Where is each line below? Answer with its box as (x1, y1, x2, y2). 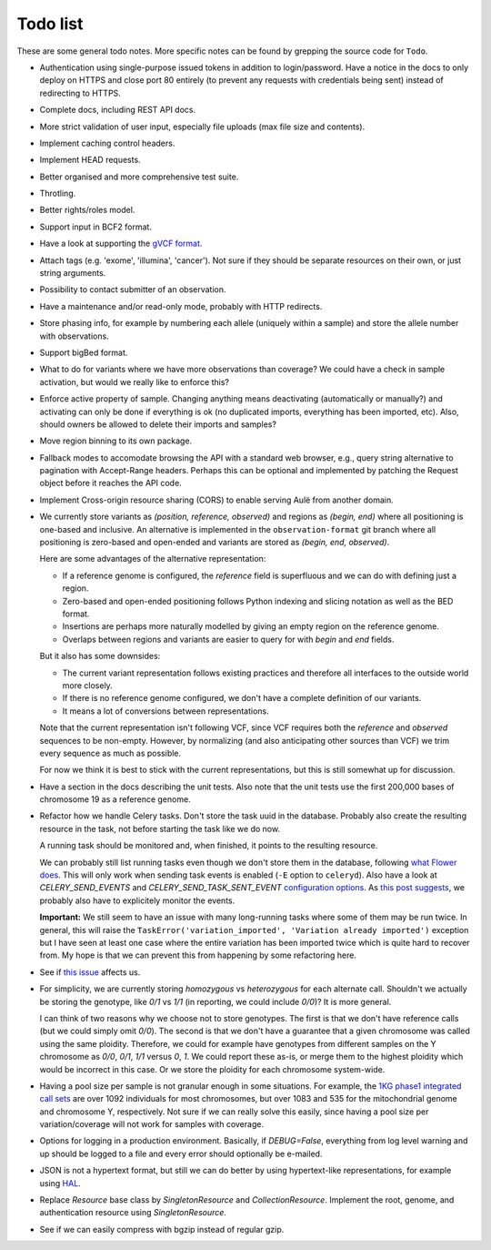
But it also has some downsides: (39, 651, 161, 662)
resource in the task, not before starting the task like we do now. (39, 823, 281, 834)
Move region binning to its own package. (39, 435, 193, 446)
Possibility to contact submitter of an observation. (39, 284, 226, 295)
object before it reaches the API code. (39, 478, 182, 489)
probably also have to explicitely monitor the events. (39, 895, 235, 906)
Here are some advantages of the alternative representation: (39, 554, 266, 564)
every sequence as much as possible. (39, 747, 182, 758)
